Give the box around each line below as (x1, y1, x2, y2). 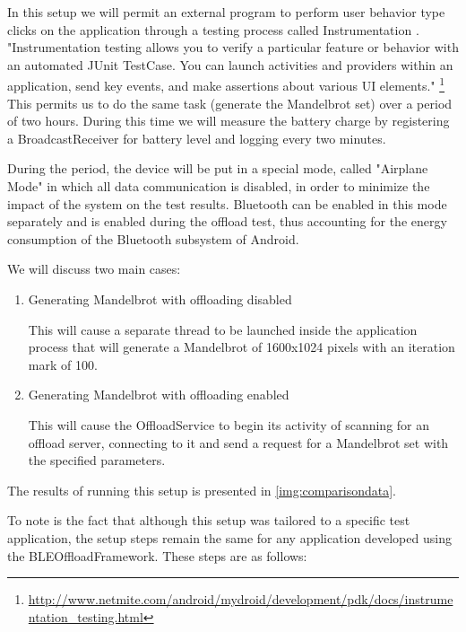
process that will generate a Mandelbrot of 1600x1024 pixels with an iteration (28, 338, 455, 356)
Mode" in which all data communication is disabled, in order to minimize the (7, 177, 430, 195)
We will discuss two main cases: (7, 259, 181, 278)
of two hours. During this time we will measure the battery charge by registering (7, 111, 450, 130)
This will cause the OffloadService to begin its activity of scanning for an (28, 415, 430, 434)
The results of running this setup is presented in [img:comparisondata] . (7, 480, 396, 499)
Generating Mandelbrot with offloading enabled (28, 385, 289, 404)
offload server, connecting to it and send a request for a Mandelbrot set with (28, 433, 449, 452)
